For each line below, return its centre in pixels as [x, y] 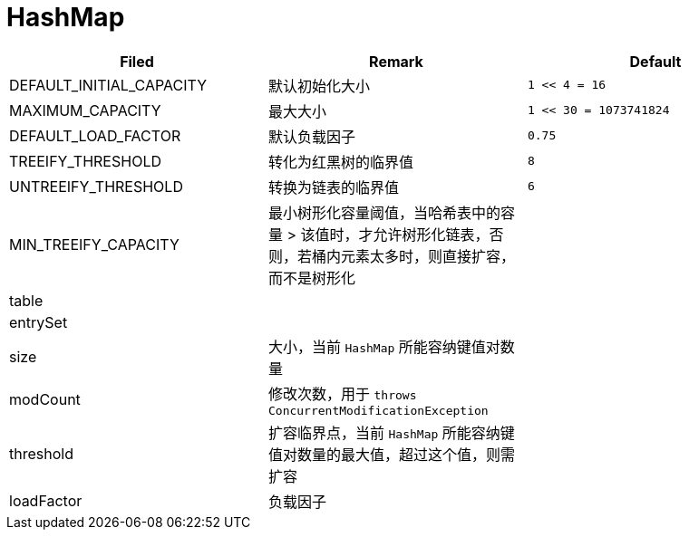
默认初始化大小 [319, 86]
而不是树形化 [311, 278]
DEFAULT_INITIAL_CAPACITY [108, 85]
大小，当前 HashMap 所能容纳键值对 [384, 346]
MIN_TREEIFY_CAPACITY [94, 244]
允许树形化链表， [431, 234]
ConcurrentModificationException [378, 410]
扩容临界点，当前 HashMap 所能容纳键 [391, 432]
